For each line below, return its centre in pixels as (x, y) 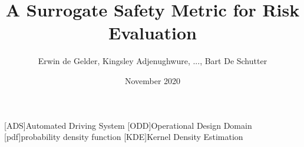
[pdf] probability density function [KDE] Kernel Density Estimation (124, 137)
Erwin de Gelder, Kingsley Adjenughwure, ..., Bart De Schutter (153, 61)
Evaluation (153, 33)
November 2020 (153, 80)
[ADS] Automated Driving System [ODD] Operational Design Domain (128, 125)
